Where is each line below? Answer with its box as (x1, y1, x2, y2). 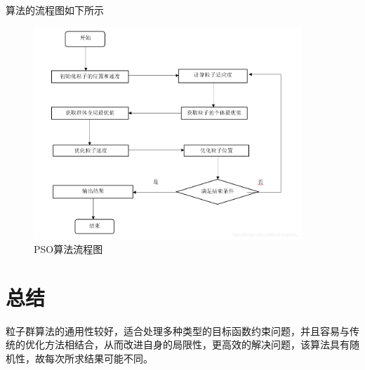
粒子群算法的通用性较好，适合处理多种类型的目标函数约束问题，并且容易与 (6, 323, 350, 338)
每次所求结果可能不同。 (44, 351, 153, 366)
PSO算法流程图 (34, 242, 103, 256)
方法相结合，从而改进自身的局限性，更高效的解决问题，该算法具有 (44, 337, 350, 352)
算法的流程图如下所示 (6, 3, 104, 17)
